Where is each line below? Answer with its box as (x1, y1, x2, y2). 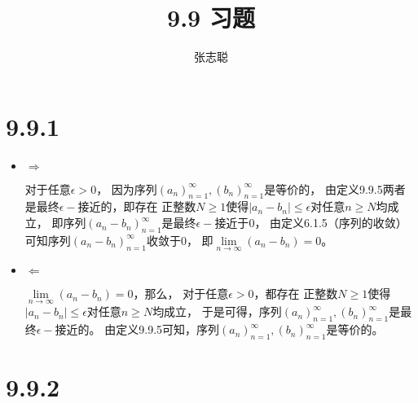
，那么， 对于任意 (133, 285, 229, 302)
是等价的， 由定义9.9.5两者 (264, 180, 406, 197)
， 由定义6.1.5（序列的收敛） (254, 214, 407, 231)
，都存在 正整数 (253, 285, 338, 302)
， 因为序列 (96, 180, 157, 197)
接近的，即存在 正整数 (77, 198, 196, 215)
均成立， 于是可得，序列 (152, 303, 282, 320)
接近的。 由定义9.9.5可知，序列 (55, 321, 220, 338)
